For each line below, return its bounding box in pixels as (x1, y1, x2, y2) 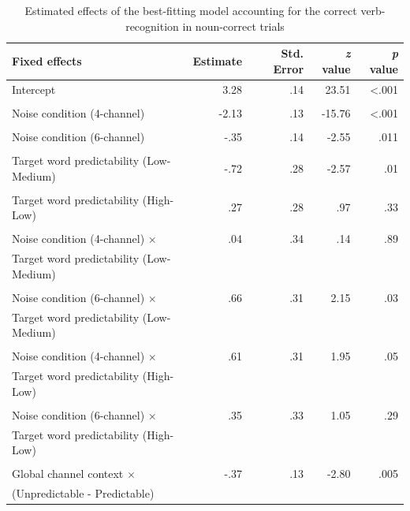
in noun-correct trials (182, 17, 285, 34)
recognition (125, 17, 179, 34)
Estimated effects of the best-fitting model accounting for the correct (24, 2, 357, 18)
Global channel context (12, 465, 124, 482)
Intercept (12, 80, 56, 97)
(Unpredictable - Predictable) (12, 485, 155, 502)
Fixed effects (12, 52, 82, 69)
